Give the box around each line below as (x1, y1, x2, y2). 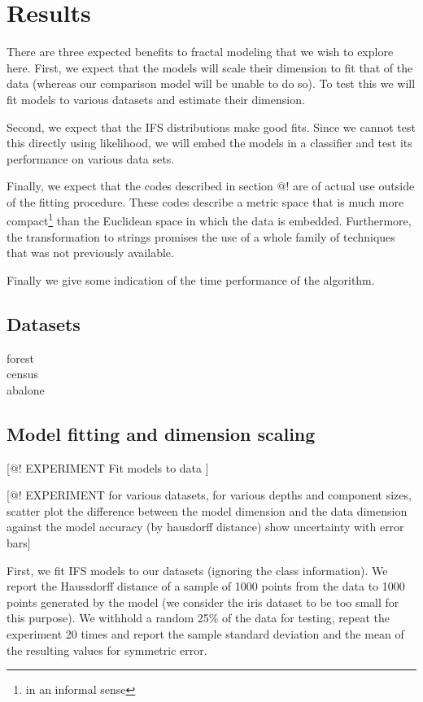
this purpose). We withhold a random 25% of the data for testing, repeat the (7, 609, 390, 626)
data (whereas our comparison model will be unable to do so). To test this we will (7, 75, 416, 92)
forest (7, 349, 34, 366)
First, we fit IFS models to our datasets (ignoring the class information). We (7, 561, 388, 578)
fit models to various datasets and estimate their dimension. (7, 90, 305, 107)
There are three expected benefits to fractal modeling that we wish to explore (7, 43, 394, 60)
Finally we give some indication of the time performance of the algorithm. (7, 271, 375, 288)
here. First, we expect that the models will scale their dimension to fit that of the (7, 59, 413, 76)
